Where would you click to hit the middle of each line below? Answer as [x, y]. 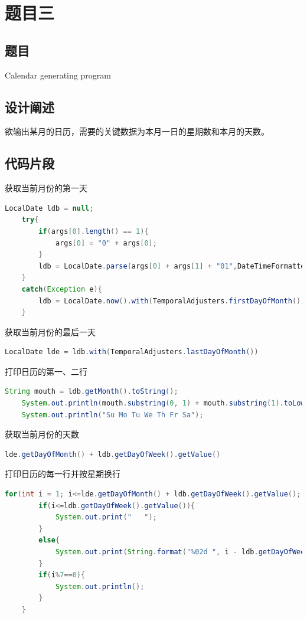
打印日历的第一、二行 [46, 371]
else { [49, 540]
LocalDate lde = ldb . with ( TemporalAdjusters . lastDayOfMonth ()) [132, 352]
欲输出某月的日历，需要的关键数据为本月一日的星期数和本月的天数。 [137, 131]
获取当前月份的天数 [42, 434]
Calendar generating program [58, 75]
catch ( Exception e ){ [62, 289]
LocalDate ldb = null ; [49, 208]
